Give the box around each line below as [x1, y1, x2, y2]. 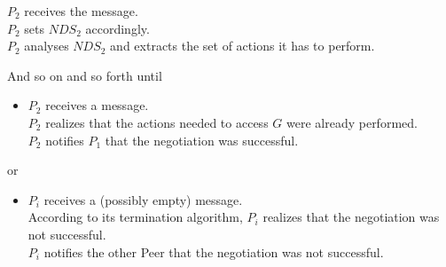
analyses [24, 36, 69, 55]
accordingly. [85, 19, 150, 37]
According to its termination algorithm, [27, 208, 243, 226]
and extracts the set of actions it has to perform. [110, 36, 375, 55]
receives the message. [24, 2, 138, 20]
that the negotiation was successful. [105, 130, 299, 149]
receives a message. [45, 96, 149, 114]
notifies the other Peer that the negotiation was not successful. [43, 242, 384, 261]
